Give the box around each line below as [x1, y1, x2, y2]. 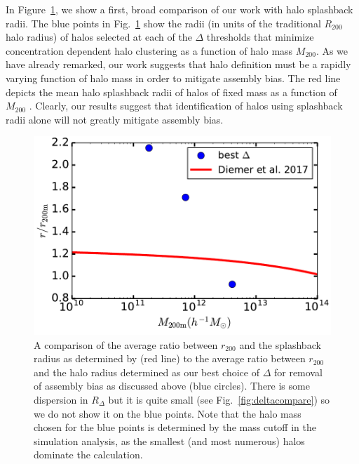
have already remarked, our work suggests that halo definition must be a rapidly [6, 57, 351, 72]
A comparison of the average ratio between [34, 337, 218, 352]
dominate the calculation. [34, 447, 143, 462]
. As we [316, 43, 348, 58]
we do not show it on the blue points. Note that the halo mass [34, 406, 302, 420]
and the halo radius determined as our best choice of [34, 364, 259, 379]
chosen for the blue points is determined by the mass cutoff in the [34, 420, 316, 435]
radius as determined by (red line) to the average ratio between [34, 351, 306, 366]
